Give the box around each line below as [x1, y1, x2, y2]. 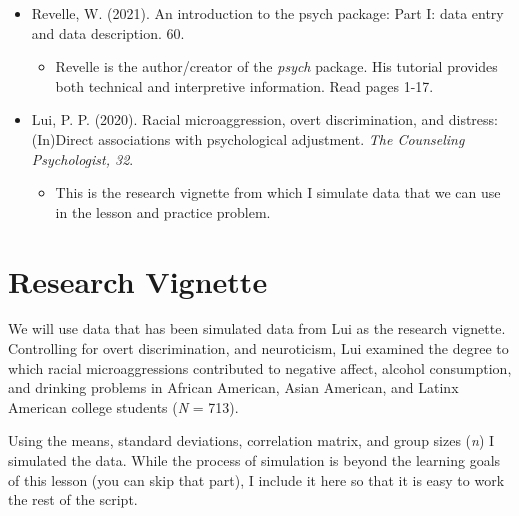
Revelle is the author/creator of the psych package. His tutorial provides [55, 56, 498, 77]
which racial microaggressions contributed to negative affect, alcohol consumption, [8, 357, 512, 378]
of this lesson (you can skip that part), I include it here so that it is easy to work [8, 469, 505, 490]
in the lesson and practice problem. [55, 201, 271, 222]
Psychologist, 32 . [31, 148, 134, 169]
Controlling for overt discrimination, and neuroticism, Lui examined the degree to [8, 338, 509, 359]
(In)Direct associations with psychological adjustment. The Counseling [31, 128, 465, 149]
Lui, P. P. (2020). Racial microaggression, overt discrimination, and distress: [31, 109, 498, 130]
